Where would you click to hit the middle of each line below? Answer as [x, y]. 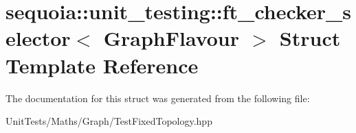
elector [38, 38]
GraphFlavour [171, 38]
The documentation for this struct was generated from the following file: [158, 98]
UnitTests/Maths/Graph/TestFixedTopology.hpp [109, 121]
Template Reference [102, 65]
